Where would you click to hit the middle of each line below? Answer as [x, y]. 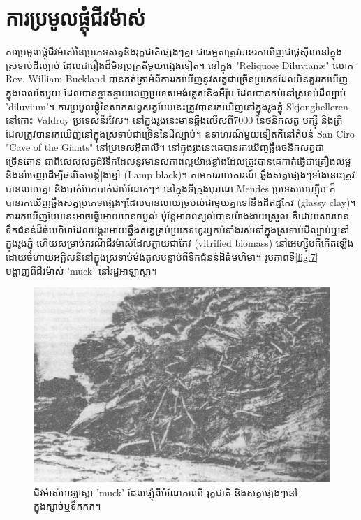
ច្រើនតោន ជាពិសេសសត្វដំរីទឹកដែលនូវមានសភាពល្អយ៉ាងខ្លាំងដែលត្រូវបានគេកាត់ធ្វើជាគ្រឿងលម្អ [178, 160]
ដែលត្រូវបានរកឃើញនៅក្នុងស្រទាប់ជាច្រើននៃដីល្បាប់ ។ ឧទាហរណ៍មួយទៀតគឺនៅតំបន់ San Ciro [180, 133]
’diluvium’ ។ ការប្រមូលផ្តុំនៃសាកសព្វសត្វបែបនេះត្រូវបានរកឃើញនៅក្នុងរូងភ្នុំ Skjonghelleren [177, 106]
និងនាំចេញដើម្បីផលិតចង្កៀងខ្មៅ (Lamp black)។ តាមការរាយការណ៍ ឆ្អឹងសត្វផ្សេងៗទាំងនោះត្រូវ [180, 174]
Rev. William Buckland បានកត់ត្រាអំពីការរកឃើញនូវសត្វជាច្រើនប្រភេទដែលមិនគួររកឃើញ [177, 79]
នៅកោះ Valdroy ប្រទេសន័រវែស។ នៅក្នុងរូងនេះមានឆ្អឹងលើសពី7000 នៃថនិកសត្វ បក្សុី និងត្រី [174, 120]
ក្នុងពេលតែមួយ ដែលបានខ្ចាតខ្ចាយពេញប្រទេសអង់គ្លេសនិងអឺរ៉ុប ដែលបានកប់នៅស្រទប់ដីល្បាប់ [176, 92]
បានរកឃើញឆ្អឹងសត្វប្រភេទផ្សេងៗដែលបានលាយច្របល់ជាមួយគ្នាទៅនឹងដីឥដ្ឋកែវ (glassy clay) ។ [181, 202]
